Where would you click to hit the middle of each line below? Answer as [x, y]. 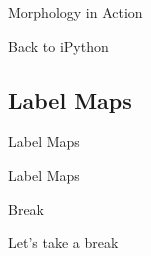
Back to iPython [58, 45]
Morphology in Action [75, 12]
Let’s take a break [63, 242]
